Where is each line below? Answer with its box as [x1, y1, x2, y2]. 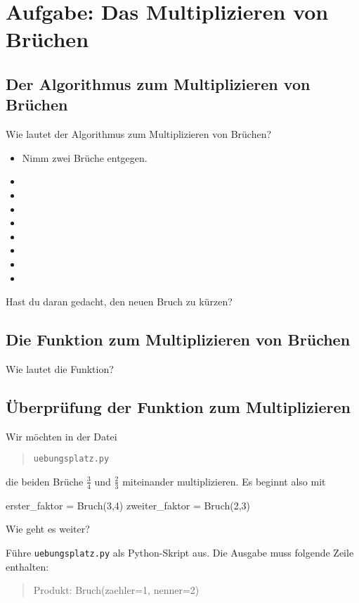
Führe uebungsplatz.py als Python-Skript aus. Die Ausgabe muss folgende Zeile [6, 545, 354, 559]
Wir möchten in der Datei [6, 429, 117, 443]
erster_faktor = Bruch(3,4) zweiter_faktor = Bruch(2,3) [6, 497, 251, 512]
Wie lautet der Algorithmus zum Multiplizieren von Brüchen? [6, 127, 272, 141]
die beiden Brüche [6, 474, 84, 488]
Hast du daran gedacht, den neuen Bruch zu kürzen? [6, 294, 233, 309]
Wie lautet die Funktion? [6, 361, 114, 376]
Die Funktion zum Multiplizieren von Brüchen [6, 329, 351, 350]
